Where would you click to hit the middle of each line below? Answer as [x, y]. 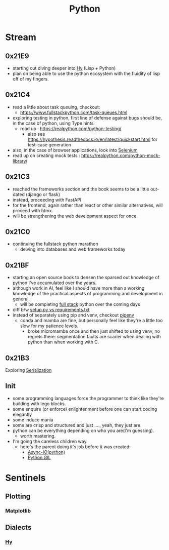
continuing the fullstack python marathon [55, 244]
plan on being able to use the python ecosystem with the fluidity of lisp [86, 73]
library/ [20, 161]
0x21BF [17, 265]
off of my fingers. [31, 79]
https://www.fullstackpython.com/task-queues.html [74, 112]
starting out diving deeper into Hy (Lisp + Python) [64, 68]
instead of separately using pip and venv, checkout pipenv [73, 315]
